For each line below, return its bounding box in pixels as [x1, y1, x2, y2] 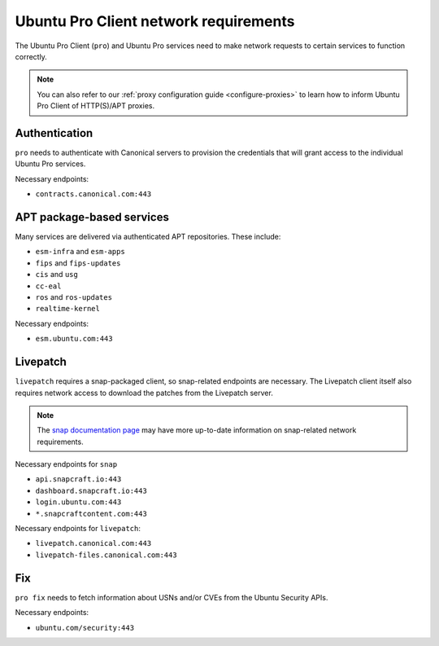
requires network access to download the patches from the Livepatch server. [15, 388, 274, 398]
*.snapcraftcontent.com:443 [35, 509, 148, 518]
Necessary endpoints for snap [15, 459, 118, 469]
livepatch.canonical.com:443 [35, 538, 152, 548]
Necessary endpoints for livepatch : [15, 524, 141, 534]
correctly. [15, 51, 48, 61]
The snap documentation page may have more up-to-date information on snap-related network [37, 425, 357, 435]
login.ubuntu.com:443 [35, 498, 122, 507]
